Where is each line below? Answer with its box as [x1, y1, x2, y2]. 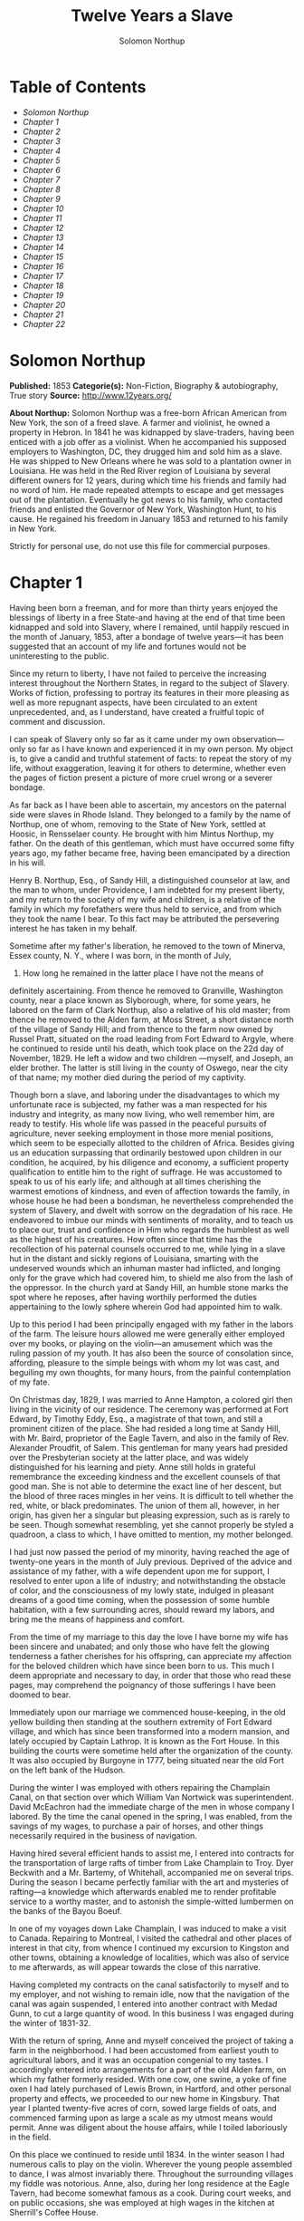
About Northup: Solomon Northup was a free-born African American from [9, 407, 288, 418]
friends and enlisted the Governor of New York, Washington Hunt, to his [9, 504, 277, 515]
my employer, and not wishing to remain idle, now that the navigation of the [9, 1988, 290, 1999]
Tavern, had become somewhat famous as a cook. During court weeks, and [9, 2187, 291, 2198]
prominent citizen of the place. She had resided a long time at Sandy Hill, [9, 1423, 281, 1434]
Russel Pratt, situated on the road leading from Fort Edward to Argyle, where [9, 1033, 294, 1044]
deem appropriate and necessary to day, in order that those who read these [9, 1669, 292, 1681]
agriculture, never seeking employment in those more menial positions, [9, 1127, 274, 1138]
